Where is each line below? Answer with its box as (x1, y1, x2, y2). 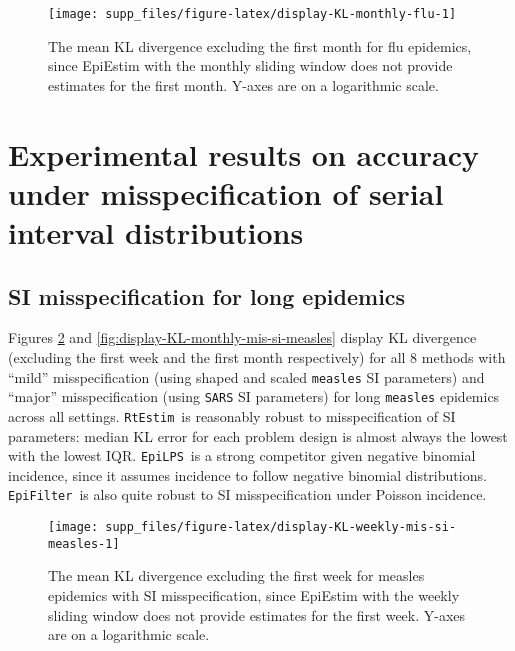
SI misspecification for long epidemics (8, 280, 406, 311)
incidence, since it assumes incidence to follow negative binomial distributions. (8, 464, 487, 485)
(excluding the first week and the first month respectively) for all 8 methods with (8, 346, 506, 367)
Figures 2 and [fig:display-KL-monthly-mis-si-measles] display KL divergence (8, 327, 477, 348)
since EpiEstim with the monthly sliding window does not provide (48, 55, 453, 76)
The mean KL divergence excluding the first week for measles (48, 565, 425, 586)
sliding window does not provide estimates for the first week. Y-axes (48, 604, 466, 625)
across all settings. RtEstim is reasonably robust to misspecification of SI (8, 405, 456, 426)
